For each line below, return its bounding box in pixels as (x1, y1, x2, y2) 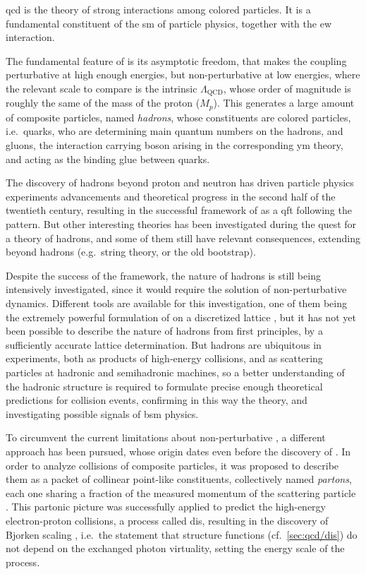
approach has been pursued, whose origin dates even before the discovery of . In (6, 443, 351, 458)
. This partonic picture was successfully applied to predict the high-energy (6, 499, 326, 514)
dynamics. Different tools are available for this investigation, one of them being (6, 296, 348, 310)
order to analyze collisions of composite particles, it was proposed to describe (6, 458, 339, 472)
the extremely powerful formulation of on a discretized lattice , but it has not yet (6, 309, 356, 324)
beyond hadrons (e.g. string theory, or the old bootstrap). (6, 244, 256, 259)
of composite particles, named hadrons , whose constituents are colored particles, (6, 109, 351, 124)
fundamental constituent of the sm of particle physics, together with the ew (6, 16, 332, 30)
